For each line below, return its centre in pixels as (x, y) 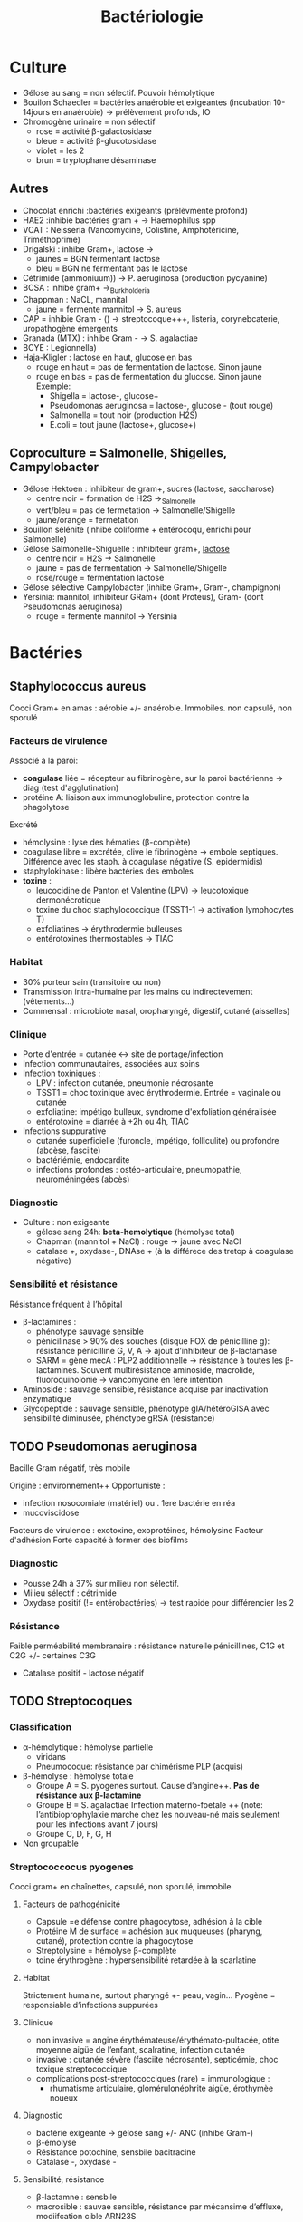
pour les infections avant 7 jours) (97, 1824)
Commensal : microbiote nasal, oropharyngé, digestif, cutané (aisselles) (156, 1010)
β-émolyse (56, 2143)
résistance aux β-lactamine (89, 1795)
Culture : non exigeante (66, 1222)
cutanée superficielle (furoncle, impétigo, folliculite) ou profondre (157, 1141)
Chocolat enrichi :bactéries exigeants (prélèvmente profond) (135, 210)
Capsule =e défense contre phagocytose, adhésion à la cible (149, 1922)
